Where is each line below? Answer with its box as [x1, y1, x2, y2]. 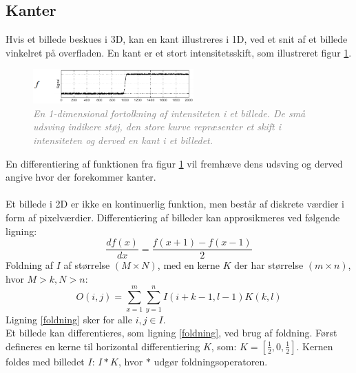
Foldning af [6, 258, 54, 272]
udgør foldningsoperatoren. [154, 354, 268, 368]
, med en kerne [157, 258, 220, 272]
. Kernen [296, 339, 333, 353]
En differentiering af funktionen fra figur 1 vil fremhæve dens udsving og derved [6, 156, 343, 170]
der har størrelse [234, 258, 304, 272]
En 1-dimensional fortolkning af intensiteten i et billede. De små [33, 105, 306, 120]
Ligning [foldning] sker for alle [6, 312, 132, 326]
